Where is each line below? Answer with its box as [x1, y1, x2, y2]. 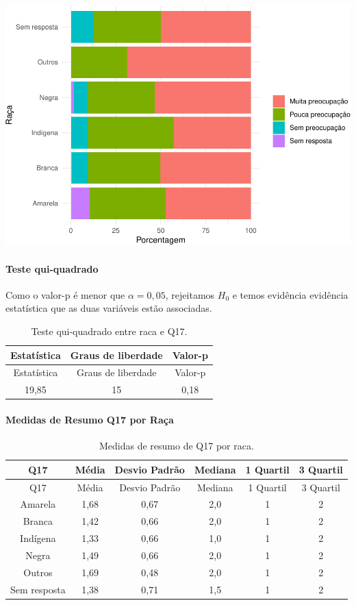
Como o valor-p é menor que [5, 287, 125, 301]
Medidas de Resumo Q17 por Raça [5, 412, 174, 426]
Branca [23, 514, 53, 528]
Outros [23, 565, 53, 579]
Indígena [20, 531, 56, 545]
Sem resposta [10, 582, 66, 596]
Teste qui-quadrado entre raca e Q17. [31, 324, 188, 338]
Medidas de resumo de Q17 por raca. [99, 439, 254, 453]
